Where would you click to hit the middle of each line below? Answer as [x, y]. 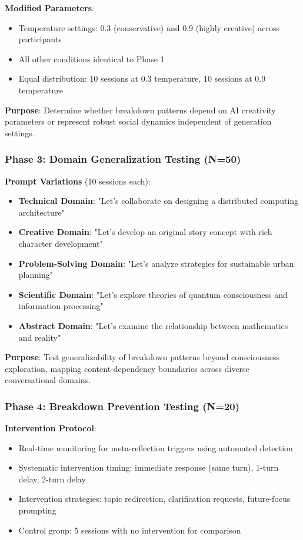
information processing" [61, 306]
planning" [36, 275]
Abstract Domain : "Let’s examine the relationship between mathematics [153, 325]
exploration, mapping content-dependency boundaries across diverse [127, 368]
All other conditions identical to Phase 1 [91, 58]
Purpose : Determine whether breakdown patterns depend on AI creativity [140, 110]
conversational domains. [48, 380]
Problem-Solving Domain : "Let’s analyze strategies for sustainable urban [156, 263]
